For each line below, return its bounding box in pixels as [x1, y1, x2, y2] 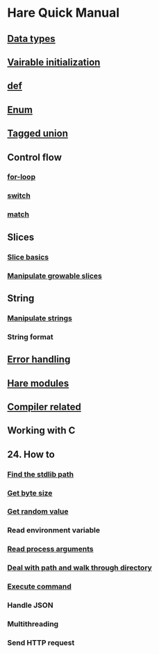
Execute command [7, 581, 72, 591]
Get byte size [7, 488, 53, 498]
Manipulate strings [7, 313, 73, 322]
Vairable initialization [7, 56, 101, 68]
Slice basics [7, 252, 49, 262]
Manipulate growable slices [7, 271, 102, 281]
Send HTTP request [7, 637, 75, 647]
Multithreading [7, 619, 59, 629]
